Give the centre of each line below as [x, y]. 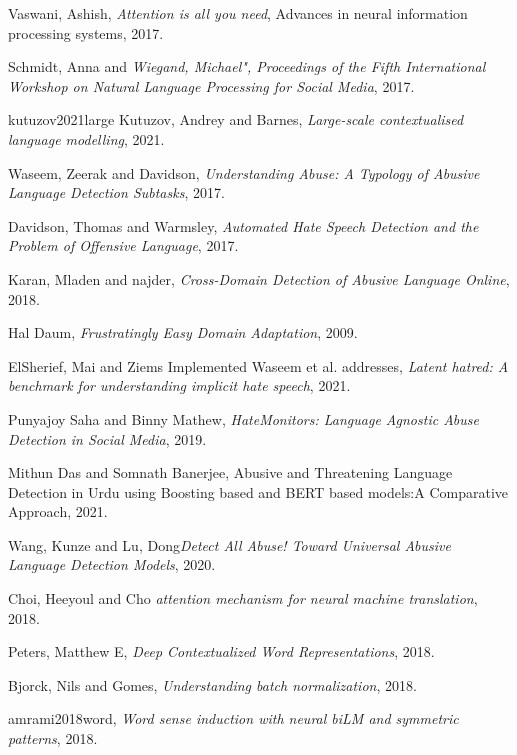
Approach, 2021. [58, 511]
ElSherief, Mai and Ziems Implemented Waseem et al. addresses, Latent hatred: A [258, 365]
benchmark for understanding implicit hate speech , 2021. [179, 385]
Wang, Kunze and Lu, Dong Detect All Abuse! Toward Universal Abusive [229, 544]
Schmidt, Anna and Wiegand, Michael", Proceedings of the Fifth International [247, 66]
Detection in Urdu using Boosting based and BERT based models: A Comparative [258, 491]
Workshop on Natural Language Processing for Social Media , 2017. [211, 85]
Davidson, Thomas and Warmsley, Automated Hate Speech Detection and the [243, 225]
